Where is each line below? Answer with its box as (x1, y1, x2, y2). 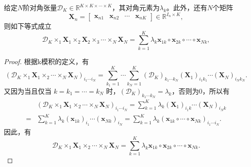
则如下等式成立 (4, 21, 51, 31)
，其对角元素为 (112, 2, 160, 12)
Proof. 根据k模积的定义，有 (4, 56, 89, 66)
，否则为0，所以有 (171, 85, 230, 96)
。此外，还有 (166, 2, 207, 12)
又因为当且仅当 (4, 85, 51, 96)
